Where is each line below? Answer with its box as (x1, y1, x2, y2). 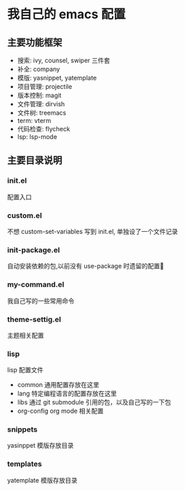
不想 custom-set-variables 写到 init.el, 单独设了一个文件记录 (7, 227, 179, 235)
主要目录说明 (7, 154, 63, 166)
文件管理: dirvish (17, 100, 65, 108)
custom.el (7, 210, 42, 220)
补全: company (17, 65, 61, 73)
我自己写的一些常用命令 (7, 296, 74, 305)
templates (7, 459, 42, 469)
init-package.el (7, 245, 61, 255)
